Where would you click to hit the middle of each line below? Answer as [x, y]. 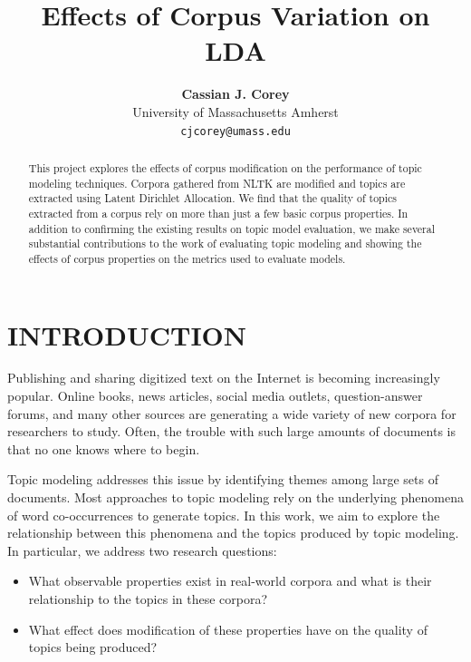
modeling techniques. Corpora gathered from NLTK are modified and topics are [217, 183]
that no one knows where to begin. [104, 448]
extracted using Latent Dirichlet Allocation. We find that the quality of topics [212, 198]
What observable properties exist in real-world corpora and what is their [230, 581]
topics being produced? [93, 647]
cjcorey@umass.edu [235, 131]
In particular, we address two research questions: [142, 550]
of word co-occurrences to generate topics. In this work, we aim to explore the [224, 515]
